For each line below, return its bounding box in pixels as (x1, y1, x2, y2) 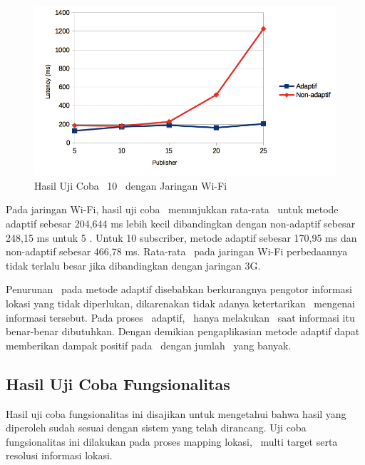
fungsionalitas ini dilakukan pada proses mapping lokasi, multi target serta (6, 434, 338, 449)
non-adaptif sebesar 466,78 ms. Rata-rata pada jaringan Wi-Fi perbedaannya (6, 244, 348, 259)
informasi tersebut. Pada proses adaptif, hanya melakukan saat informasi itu (6, 310, 355, 325)
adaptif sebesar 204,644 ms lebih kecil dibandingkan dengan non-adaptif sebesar (6, 215, 356, 230)
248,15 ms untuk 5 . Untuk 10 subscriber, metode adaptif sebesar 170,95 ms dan (6, 230, 357, 245)
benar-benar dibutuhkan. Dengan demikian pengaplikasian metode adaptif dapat (6, 324, 360, 339)
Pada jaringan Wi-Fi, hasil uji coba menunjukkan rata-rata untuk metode (6, 202, 339, 217)
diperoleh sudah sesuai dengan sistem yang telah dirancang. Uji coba (6, 420, 307, 435)
